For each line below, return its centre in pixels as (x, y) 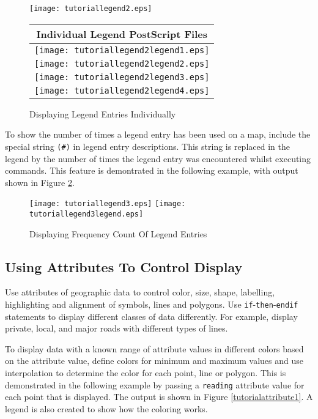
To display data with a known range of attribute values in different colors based (154, 348)
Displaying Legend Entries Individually (103, 113)
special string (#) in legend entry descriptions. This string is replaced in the (147, 146)
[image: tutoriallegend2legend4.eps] (122, 90)
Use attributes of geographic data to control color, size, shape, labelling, (140, 292)
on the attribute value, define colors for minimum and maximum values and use (154, 361)
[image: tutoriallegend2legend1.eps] (122, 50)
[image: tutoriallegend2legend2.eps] (122, 63)
